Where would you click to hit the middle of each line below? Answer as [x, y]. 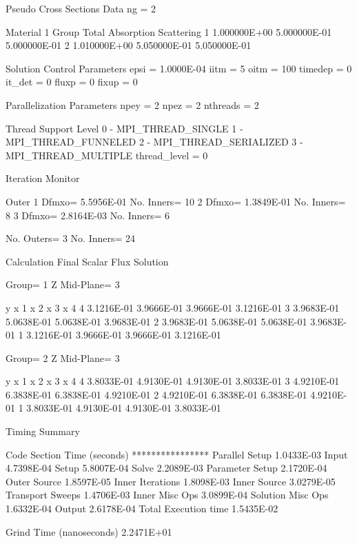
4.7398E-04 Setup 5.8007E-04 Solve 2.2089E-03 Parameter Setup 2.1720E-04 [166, 468]
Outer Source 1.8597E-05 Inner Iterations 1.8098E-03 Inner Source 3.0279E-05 [171, 481]
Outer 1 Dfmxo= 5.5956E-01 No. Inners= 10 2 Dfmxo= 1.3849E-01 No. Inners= [176, 201]
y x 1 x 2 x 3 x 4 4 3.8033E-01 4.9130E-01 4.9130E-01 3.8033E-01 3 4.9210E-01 [173, 381]
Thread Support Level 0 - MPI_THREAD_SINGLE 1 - [124, 128]
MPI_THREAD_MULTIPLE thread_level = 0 [107, 155]
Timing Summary [43, 431]
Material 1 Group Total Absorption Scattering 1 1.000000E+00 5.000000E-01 [169, 31]
